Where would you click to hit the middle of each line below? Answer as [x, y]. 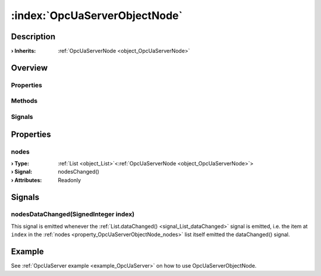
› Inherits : [23, 51]
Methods [24, 101]
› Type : [20, 163]
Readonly [70, 180]
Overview [29, 68]
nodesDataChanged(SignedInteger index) [73, 214]
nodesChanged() [78, 172]
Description [33, 37]
